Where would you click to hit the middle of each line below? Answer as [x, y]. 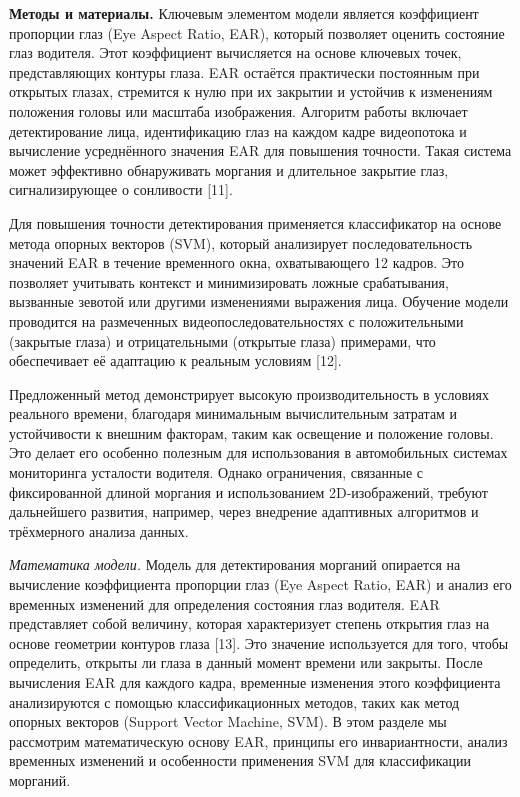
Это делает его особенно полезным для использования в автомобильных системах [258, 452]
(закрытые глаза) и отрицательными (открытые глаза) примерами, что [222, 340]
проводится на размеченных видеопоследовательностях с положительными [236, 320]
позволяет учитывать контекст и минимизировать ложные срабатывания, [229, 281]
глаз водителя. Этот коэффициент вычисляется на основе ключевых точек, [235, 52]
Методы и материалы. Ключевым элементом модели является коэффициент [244, 13]
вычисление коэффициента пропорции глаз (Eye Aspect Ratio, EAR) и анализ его [260, 584]
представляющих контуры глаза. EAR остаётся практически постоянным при [244, 71]
